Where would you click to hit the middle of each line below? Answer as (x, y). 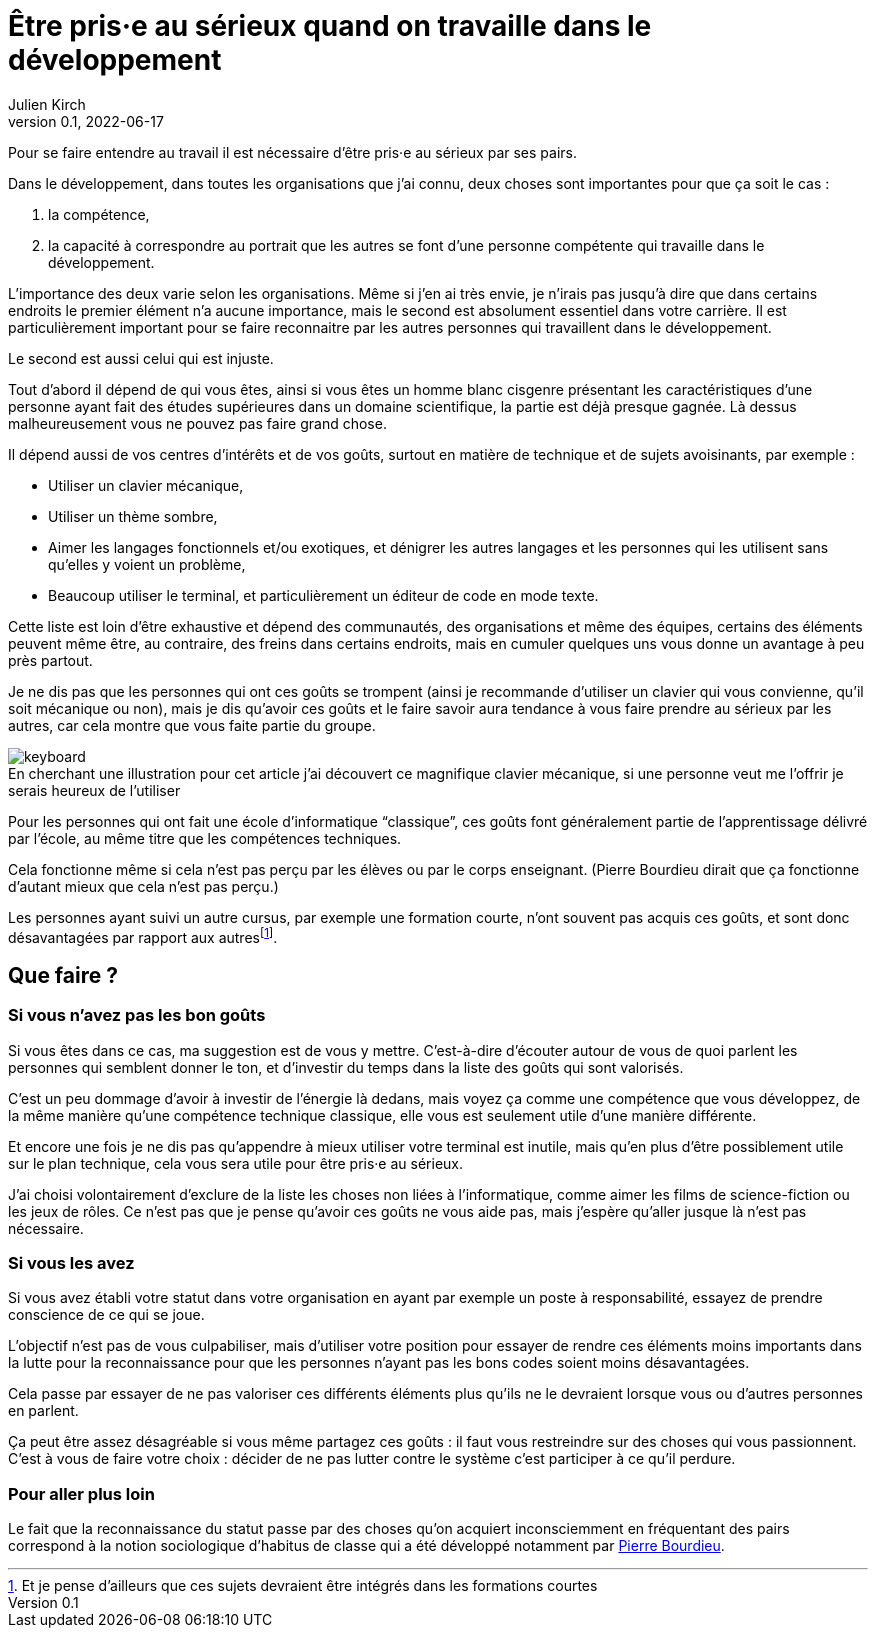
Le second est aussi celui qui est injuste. (141, 358)
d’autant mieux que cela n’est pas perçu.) (143, 886)
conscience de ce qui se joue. (106, 1315)
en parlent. (43, 1411)
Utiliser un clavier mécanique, (146, 485)
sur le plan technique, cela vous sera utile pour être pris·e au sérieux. (235, 1163)
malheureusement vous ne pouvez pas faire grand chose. (197, 423)
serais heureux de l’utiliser (94, 790)
